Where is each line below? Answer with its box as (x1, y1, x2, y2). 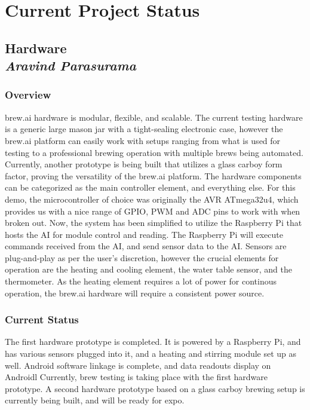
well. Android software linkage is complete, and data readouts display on (5, 359, 271, 371)
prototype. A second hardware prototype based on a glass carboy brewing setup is (5, 382, 305, 394)
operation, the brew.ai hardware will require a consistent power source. (5, 286, 265, 299)
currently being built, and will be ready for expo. (5, 394, 185, 406)
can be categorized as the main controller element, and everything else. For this (5, 181, 296, 194)
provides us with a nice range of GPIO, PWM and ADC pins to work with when (5, 204, 300, 217)
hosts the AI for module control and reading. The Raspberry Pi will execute (5, 228, 283, 240)
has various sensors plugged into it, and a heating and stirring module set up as (5, 347, 297, 360)
